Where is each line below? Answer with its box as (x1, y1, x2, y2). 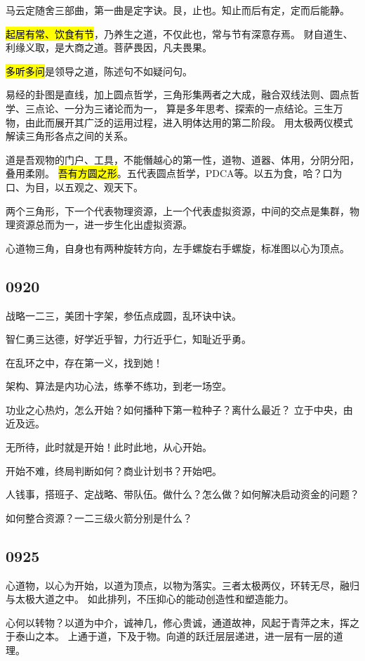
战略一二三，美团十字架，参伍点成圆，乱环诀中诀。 (6, 308, 241, 322)
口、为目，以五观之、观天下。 (6, 179, 143, 194)
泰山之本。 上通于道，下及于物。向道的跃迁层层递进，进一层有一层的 (15, 629, 333, 643)
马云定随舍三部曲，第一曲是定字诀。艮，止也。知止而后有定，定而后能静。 (6, 3, 350, 17)
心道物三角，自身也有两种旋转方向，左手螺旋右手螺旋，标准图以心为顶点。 (6, 240, 350, 255)
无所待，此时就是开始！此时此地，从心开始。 (6, 440, 212, 454)
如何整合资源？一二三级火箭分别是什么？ (6, 510, 192, 525)
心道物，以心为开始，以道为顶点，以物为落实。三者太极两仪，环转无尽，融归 (6, 577, 359, 592)
